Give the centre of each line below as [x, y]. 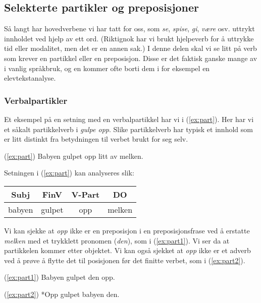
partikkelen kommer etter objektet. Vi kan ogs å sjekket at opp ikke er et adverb [127, 250]
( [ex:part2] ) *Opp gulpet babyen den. [62, 294]
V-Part [86, 194]
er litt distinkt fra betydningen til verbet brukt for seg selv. [96, 139]
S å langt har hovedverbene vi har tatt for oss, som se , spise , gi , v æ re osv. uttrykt [129, 28]
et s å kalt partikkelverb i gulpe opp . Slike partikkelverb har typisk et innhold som [128, 129]
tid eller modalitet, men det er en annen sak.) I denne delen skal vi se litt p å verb [130, 48]
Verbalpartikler [36, 100]
